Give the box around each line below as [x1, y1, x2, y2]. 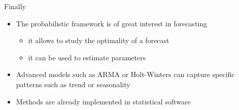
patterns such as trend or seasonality [16, 79, 130, 89]
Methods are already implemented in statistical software [16, 96, 191, 106]
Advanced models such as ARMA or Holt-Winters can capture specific [16, 69, 235, 80]
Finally [4, 1, 26, 11]
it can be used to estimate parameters [28, 52, 146, 62]
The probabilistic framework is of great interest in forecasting [16, 18, 208, 28]
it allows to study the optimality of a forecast [28, 35, 169, 46]
